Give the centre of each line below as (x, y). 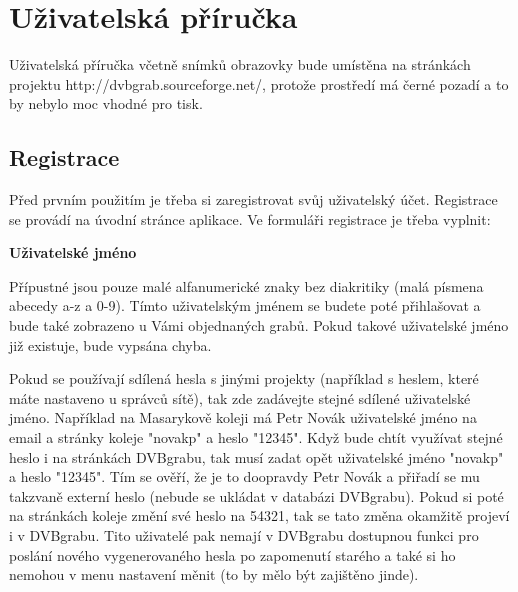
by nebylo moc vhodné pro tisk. (106, 103)
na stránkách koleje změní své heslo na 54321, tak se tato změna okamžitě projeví (259, 515)
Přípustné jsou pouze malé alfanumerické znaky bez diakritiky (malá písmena (246, 285)
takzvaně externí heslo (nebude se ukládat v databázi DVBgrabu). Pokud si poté (256, 495)
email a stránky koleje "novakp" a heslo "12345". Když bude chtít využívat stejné (256, 437)
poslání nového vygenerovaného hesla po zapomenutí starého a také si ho (232, 554)
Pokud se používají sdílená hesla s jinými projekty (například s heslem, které (244, 378)
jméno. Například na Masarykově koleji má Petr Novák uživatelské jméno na (243, 417)
